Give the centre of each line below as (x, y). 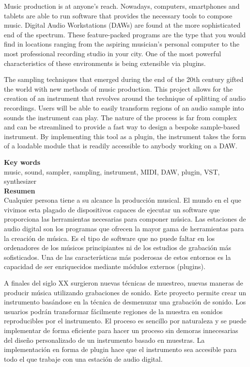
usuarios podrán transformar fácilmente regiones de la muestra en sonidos (113, 311)
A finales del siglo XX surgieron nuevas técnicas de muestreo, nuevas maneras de (124, 283)
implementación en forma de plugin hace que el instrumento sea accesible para (120, 349)
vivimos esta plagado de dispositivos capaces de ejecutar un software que (112, 209)
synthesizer (20, 181)
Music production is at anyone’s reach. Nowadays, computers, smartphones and (122, 6)
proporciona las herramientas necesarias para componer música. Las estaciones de (125, 219)
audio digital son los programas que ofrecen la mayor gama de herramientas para (124, 229)
